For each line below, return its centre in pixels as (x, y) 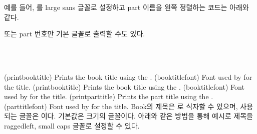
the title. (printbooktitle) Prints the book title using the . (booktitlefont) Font (124, 86)
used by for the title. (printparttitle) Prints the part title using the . (109, 96)
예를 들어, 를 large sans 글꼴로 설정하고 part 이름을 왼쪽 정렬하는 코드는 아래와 (126, 7)
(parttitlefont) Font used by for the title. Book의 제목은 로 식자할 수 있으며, (121, 106)
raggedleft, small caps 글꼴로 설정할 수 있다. (72, 125)
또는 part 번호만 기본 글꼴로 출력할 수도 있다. (75, 34)
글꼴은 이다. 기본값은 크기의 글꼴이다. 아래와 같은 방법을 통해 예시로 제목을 (136, 116)
